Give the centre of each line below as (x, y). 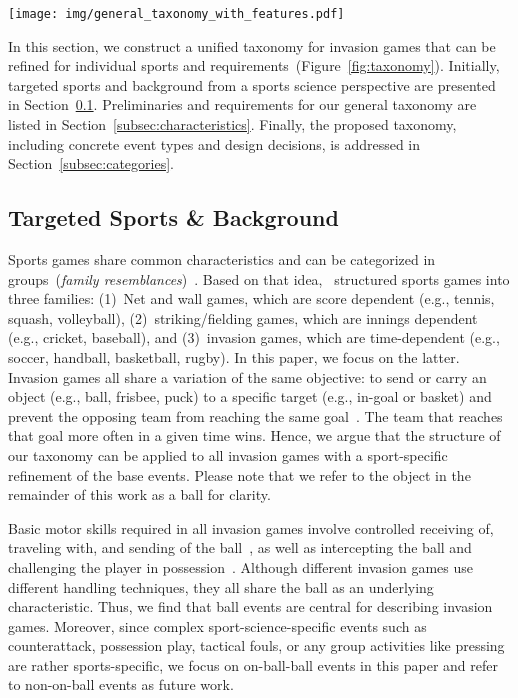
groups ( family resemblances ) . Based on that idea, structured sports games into (259, 278)
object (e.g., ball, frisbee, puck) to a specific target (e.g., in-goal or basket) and (250, 396)
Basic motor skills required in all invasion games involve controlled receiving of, (251, 527)
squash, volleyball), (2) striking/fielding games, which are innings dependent (243, 317)
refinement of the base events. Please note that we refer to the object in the (239, 474)
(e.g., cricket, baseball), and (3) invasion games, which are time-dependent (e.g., (254, 337)
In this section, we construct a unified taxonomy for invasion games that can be (252, 45)
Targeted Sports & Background (173, 217)
